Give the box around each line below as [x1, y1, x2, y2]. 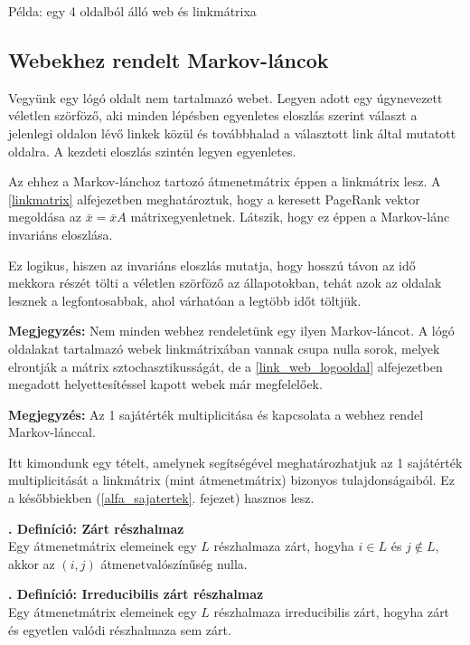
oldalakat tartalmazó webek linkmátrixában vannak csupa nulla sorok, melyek [8, 338, 440, 357]
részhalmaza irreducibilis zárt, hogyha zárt [213, 602, 450, 621]
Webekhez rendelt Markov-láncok [8, 45, 329, 73]
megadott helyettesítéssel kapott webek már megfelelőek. [8, 375, 323, 394]
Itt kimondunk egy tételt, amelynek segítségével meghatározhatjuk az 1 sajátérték [8, 452, 463, 471]
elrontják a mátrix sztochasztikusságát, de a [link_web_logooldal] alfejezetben [8, 356, 443, 375]
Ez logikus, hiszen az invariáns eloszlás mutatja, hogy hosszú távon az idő [8, 255, 416, 274]
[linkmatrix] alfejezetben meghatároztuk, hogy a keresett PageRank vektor [8, 189, 420, 208]
